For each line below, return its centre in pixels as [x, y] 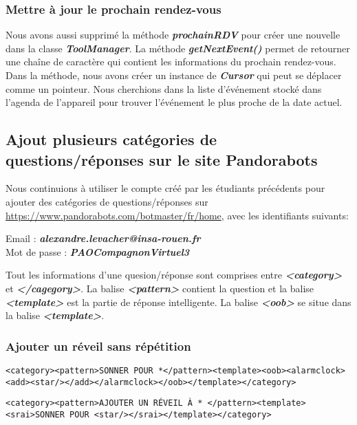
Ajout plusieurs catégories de [111, 139]
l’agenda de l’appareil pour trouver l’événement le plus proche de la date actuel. [174, 102]
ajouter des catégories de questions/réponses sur [107, 201]
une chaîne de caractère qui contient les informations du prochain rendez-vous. [171, 62]
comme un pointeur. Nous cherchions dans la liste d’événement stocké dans [164, 88]
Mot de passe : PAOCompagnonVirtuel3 [98, 251]
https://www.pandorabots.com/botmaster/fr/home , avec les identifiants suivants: [177, 215]
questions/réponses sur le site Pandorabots [162, 159]
